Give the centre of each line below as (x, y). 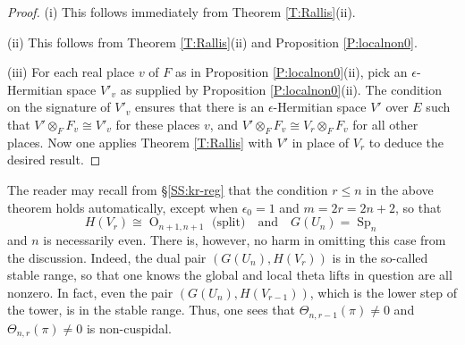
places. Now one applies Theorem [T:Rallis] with (140, 142)
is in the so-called (380, 257)
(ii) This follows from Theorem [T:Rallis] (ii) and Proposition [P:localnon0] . (212, 42)
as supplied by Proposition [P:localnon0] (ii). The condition (281, 89)
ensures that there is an (200, 107)
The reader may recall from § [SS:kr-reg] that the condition (168, 189)
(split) (228, 223)
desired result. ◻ (54, 160)
